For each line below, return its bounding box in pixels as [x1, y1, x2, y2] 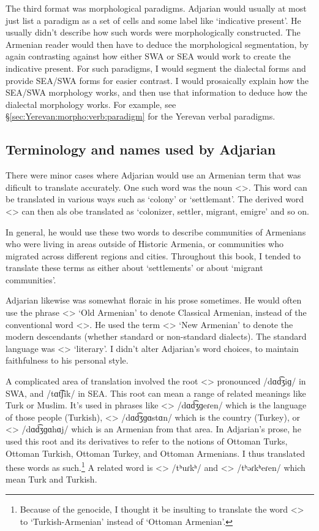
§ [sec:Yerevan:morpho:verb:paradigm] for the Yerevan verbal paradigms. [6, 110, 276, 123]
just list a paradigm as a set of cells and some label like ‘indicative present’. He [6, 13, 301, 26]
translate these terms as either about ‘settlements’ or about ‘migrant [6, 261, 263, 274]
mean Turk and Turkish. [6, 473, 97, 486]
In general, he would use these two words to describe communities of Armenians [6, 225, 306, 238]
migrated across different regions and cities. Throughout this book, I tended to [6, 249, 301, 262]
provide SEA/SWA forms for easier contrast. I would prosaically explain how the [6, 74, 309, 86]
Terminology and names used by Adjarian [6, 140, 276, 159]
